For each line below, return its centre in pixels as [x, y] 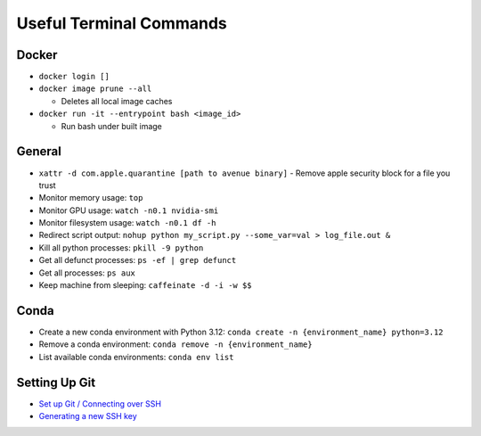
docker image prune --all [95, 89]
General [39, 152]
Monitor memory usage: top [91, 198]
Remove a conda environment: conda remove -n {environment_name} [175, 344]
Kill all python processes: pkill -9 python [121, 247]
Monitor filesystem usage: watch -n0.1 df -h [127, 223]
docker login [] [74, 77]
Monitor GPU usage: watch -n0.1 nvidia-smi [129, 210]
